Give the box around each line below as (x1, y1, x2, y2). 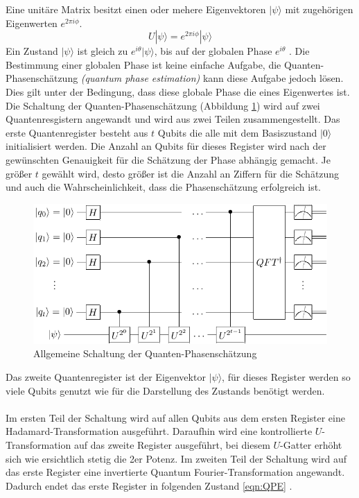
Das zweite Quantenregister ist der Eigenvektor (6, 370, 206, 384)
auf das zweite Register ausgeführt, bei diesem (73, 438, 270, 452)
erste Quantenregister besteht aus (6, 125, 148, 139)
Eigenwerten (6, 15, 58, 30)
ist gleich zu (77, 44, 128, 58)
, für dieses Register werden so (222, 370, 351, 384)
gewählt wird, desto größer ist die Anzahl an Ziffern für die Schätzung (42, 166, 340, 180)
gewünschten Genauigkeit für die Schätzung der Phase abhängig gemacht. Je (6, 152, 331, 166)
